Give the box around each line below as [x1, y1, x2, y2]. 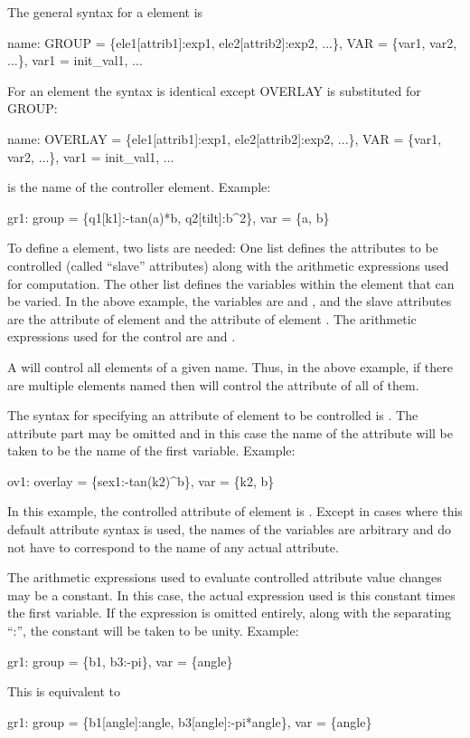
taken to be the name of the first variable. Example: [7, 441, 296, 460]
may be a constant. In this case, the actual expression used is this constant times [7, 585, 456, 604]
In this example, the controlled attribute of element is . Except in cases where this [7, 502, 463, 521]
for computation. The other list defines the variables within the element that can [7, 273, 455, 292]
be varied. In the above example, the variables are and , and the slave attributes [7, 292, 452, 311]
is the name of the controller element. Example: [7, 177, 271, 196]
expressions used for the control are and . [7, 327, 236, 346]
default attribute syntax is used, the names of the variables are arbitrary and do [7, 520, 452, 539]
